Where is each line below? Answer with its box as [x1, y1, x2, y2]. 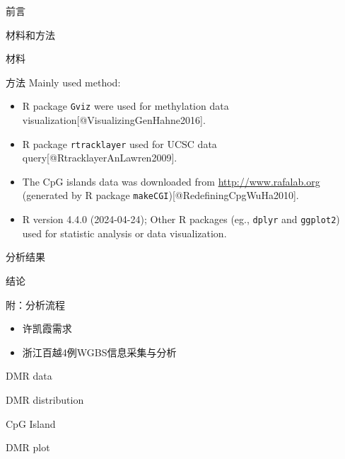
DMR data [6, 368, 52, 383]
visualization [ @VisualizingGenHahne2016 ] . [22, 113, 206, 127]
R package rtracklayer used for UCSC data [22, 136, 217, 151]
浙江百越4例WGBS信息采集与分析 [22, 344, 177, 359]
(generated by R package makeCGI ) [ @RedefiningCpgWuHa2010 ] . [22, 188, 299, 203]
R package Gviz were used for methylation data [22, 98, 229, 113]
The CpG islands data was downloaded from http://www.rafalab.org [22, 174, 320, 188]
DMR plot [6, 440, 50, 455]
